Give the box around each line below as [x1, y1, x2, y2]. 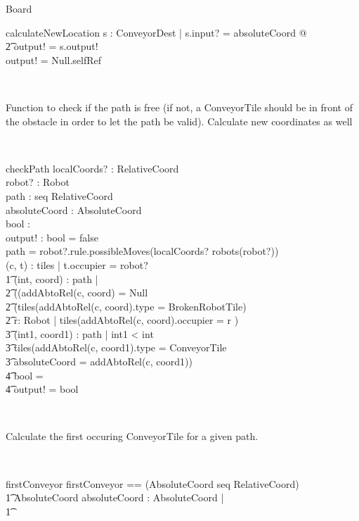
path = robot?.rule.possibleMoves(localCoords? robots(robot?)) [6, 244, 279, 258]
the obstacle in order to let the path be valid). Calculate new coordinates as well [6, 113, 353, 128]
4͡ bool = [6, 368, 44, 382]
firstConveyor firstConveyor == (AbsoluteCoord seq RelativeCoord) [6, 476, 299, 491]
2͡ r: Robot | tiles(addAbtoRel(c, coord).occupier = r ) [6, 313, 239, 327]
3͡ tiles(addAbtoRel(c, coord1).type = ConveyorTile [6, 340, 227, 355]
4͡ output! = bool [6, 382, 79, 396]
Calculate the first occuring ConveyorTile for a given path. [6, 429, 259, 444]
